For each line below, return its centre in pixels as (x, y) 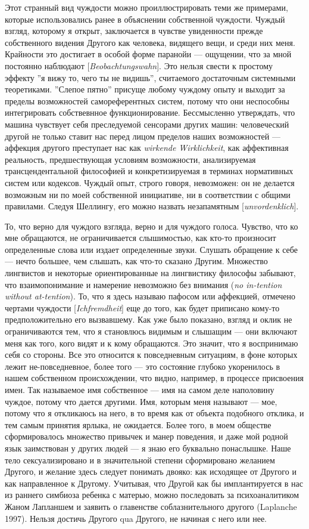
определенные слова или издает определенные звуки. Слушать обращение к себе (151, 249)
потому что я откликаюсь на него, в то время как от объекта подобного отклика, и (154, 413)
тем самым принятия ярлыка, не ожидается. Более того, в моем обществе (138, 424)
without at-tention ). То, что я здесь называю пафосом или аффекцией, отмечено (150, 296)
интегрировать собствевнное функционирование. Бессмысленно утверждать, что (150, 112)
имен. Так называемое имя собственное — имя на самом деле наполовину (140, 389)
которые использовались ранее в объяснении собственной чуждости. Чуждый (145, 19)
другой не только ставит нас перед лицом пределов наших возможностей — (143, 136)
